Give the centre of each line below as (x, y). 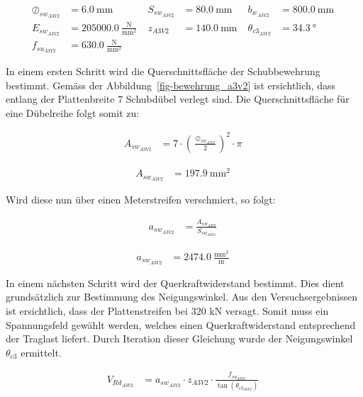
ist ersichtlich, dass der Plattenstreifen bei (97, 311)
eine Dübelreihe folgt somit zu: (73, 112)
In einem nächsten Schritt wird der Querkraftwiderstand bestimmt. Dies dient (175, 283)
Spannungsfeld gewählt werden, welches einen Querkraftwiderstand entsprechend (181, 324)
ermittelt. (41, 352)
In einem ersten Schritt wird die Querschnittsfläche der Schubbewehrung (163, 71)
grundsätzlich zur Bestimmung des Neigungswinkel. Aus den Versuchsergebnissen (182, 297)
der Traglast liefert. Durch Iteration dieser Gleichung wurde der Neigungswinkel (179, 339)
